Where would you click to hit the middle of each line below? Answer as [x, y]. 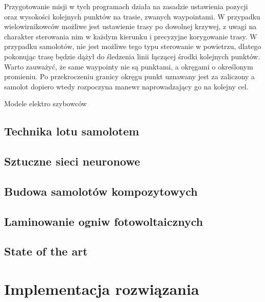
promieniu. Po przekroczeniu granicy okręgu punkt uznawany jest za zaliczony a [129, 76]
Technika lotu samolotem [72, 131]
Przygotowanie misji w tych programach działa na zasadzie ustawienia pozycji [126, 6]
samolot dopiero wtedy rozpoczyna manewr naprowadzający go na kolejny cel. [126, 86]
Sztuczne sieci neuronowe [72, 161]
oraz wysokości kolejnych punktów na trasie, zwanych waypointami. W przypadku [132, 16]
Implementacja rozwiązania [102, 289]
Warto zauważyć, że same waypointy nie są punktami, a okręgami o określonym [129, 66]
